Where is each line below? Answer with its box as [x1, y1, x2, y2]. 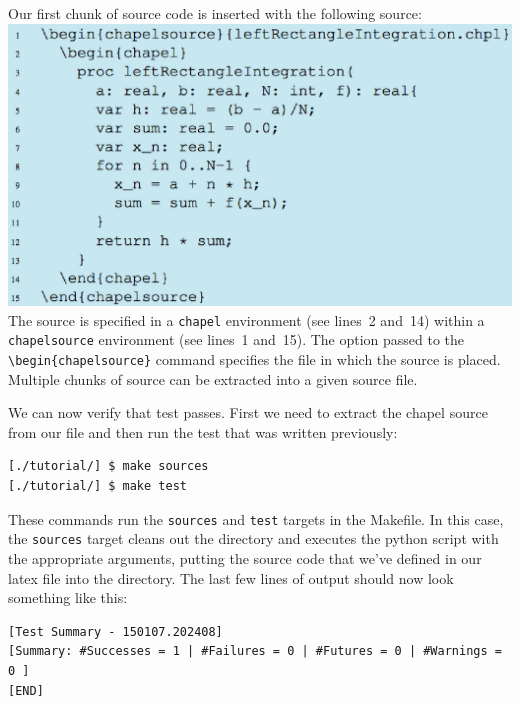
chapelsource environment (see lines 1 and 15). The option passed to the [8, 329, 465, 350]
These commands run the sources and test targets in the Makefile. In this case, [8, 508, 504, 529]
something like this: [8, 587, 128, 608]
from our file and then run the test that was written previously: [8, 421, 398, 442]
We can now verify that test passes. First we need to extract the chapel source [8, 402, 488, 423]
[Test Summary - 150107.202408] [8, 624, 223, 639]
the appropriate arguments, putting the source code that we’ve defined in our [8, 547, 482, 568]
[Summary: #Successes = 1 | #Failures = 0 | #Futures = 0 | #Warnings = [8, 644, 502, 659]
